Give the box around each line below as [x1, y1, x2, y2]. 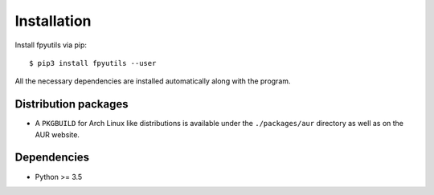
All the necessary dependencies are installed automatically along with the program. [14, 76, 291, 86]
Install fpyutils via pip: [14, 40, 88, 50]
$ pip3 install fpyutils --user [29, 59, 157, 67]
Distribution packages [14, 97, 129, 112]
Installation [14, 12, 92, 30]
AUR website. [35, 129, 80, 140]
